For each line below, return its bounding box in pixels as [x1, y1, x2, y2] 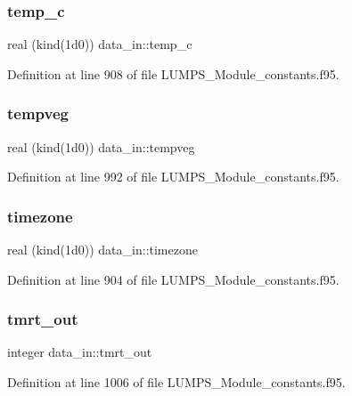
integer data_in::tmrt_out [7, 343, 152, 361]
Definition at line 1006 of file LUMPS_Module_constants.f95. [7, 373, 346, 392]
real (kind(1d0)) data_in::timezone [7, 240, 198, 259]
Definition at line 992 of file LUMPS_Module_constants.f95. [7, 167, 340, 186]
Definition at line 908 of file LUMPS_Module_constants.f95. [7, 64, 340, 83]
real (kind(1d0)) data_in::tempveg [7, 137, 195, 156]
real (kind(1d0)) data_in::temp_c [7, 35, 192, 53]
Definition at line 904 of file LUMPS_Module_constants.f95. [7, 270, 340, 288]
